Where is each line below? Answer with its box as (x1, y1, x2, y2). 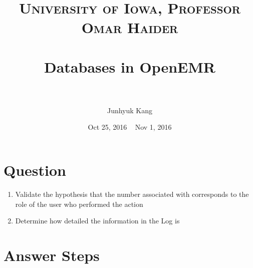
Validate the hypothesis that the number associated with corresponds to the (15, 189, 249, 199)
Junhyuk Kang (107, 105, 153, 115)
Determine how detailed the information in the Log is (15, 215, 180, 226)
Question (4, 160, 66, 180)
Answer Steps (4, 244, 100, 265)
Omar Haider (81, 17, 178, 38)
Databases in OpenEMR (44, 56, 216, 77)
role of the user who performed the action (15, 198, 143, 209)
